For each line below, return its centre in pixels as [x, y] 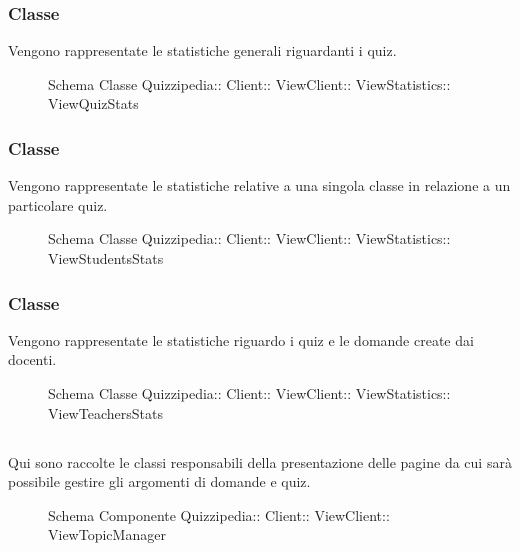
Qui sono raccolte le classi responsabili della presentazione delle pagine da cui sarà [260, 461]
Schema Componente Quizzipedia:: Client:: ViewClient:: [219, 514]
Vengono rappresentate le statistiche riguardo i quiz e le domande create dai [241, 339]
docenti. [32, 359]
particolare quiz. [58, 204]
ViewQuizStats [93, 103]
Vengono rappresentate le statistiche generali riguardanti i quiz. [202, 50]
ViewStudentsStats [106, 258]
